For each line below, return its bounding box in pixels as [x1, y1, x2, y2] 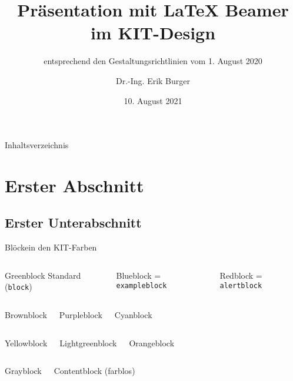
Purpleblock [59, 309, 102, 321]
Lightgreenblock [59, 336, 117, 349]
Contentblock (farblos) [54, 365, 135, 377]
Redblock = [219, 269, 262, 281]
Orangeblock [129, 336, 175, 349]
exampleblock [116, 282, 167, 290]
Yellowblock [5, 336, 48, 349]
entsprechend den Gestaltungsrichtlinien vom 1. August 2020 [44, 55, 262, 67]
